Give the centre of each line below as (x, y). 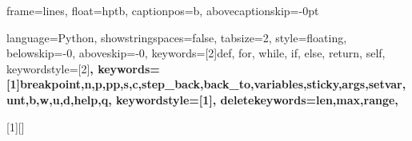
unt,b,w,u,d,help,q (58, 99)
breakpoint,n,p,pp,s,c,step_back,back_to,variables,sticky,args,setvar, (213, 84)
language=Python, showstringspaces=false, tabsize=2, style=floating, (177, 37)
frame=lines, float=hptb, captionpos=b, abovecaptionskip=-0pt (163, 10)
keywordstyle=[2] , (50, 68)
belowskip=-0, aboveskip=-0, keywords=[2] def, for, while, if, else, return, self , (196, 53)
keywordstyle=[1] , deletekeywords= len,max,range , (257, 99)
